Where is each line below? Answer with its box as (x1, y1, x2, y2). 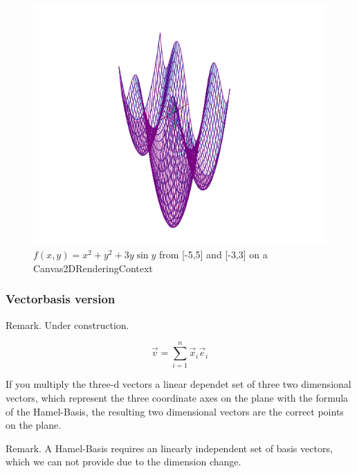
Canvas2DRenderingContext (33, 260, 153, 275)
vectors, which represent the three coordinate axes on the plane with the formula (6, 390, 349, 404)
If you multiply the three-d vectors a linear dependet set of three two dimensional (6, 377, 351, 391)
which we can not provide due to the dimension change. (6, 454, 241, 469)
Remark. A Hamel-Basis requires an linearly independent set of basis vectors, (6, 440, 333, 455)
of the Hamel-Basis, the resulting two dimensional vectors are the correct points (6, 404, 344, 418)
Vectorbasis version (6, 290, 116, 307)
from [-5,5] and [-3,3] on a (159, 247, 268, 262)
